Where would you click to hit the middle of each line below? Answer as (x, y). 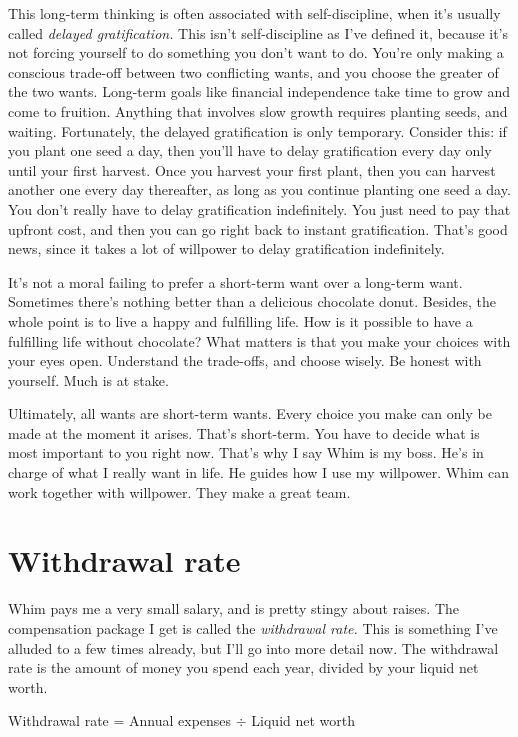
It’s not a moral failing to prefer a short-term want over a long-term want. (235, 281)
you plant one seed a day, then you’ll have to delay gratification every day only (250, 150)
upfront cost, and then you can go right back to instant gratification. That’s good (258, 228)
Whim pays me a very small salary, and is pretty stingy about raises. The (234, 608)
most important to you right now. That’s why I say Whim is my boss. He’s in (246, 452)
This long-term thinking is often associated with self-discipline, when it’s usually (254, 13)
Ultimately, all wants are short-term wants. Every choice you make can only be (250, 413)
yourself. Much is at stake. (88, 379)
